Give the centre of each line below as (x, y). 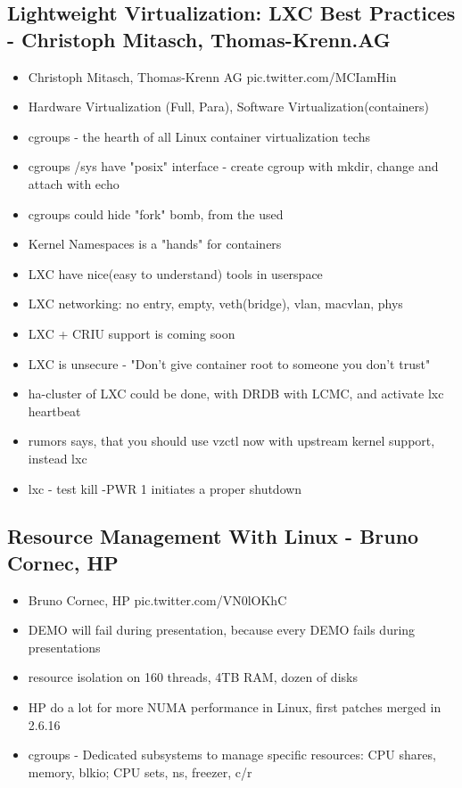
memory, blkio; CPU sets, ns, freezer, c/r (140, 772)
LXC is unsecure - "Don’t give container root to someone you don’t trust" (229, 363)
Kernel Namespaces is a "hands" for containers (155, 244)
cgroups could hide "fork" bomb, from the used (156, 213)
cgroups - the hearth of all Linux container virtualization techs (199, 136)
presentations (64, 647)
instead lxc (58, 458)
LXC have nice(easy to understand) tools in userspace (175, 273)
